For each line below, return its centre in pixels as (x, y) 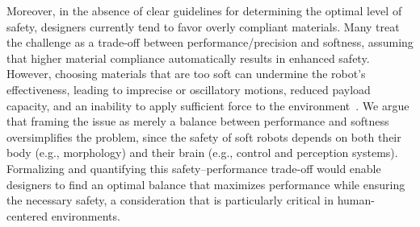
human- (356, 200)
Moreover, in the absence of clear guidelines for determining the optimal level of (204, 10)
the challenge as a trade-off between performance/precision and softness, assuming (210, 42)
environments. (86, 215)
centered (27, 215)
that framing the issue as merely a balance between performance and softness (198, 121)
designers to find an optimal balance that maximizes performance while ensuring (206, 184)
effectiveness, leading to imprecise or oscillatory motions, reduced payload (189, 89)
